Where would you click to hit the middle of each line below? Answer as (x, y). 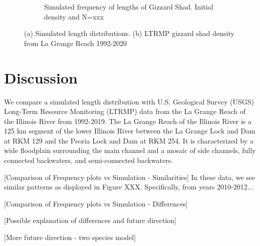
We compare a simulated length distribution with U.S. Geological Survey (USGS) (129, 101)
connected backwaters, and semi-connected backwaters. (89, 160)
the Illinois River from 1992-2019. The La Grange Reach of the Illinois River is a (128, 121)
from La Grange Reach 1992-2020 (76, 43)
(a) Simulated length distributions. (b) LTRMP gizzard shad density (129, 33)
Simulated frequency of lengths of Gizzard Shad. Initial (129, 6)
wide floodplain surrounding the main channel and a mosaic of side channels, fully (130, 150)
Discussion (41, 77)
